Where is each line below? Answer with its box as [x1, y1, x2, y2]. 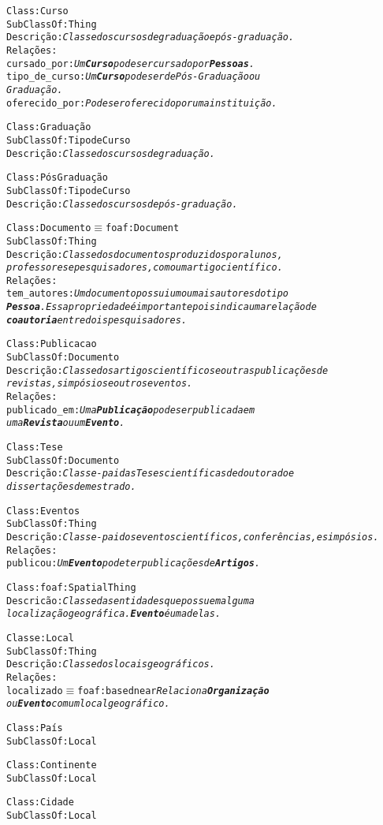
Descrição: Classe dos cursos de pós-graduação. [6, 198, 238, 210]
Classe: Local [6, 632, 74, 644]
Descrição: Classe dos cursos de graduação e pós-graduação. [6, 32, 295, 43]
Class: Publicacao [6, 338, 97, 350]
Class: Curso [6, 6, 69, 17]
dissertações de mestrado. [6, 481, 136, 492]
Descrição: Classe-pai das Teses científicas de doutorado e [6, 468, 295, 480]
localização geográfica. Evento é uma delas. [6, 608, 221, 620]
